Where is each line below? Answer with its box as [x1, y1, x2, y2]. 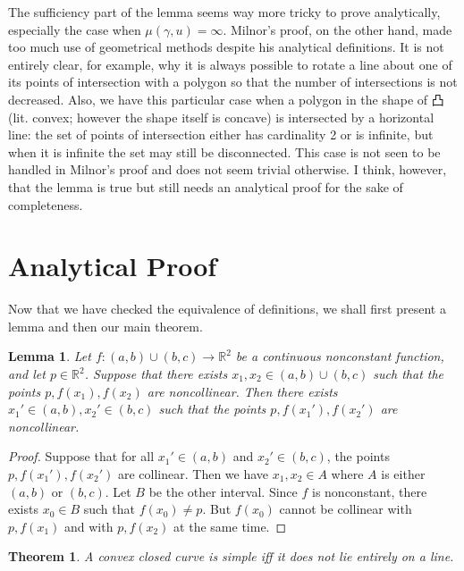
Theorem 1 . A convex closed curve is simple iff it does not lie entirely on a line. [8, 547, 454, 566]
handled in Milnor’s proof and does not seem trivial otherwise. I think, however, [8, 160, 447, 179]
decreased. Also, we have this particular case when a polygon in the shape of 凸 [8, 89, 444, 108]
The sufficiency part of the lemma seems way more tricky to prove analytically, [8, 3, 441, 21]
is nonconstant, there [312, 482, 427, 500]
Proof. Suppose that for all [8, 447, 155, 466]
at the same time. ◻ [173, 516, 287, 535]
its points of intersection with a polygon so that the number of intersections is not [8, 72, 458, 91]
